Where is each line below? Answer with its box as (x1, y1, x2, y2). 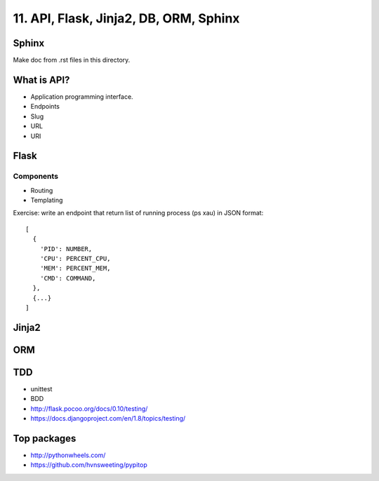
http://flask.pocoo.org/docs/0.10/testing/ (30, 404, 148, 413)
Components (13, 172, 59, 182)
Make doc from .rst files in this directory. (13, 56, 131, 65)
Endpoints (30, 102, 60, 111)
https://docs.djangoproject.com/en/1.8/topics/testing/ (30, 414, 186, 423)
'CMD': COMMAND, (39, 274, 96, 282)
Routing (30, 186, 53, 194)
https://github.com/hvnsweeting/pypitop (30, 461, 147, 469)
